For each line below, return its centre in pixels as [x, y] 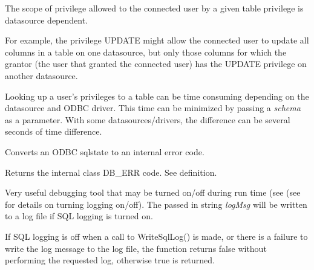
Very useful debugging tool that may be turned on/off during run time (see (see [153, 192]
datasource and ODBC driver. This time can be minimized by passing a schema [153, 108]
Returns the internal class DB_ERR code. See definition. [111, 172]
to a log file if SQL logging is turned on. [79, 216]
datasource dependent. [47, 20]
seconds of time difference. [54, 131]
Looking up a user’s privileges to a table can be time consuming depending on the [157, 96]
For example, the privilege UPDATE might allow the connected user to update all [157, 40]
